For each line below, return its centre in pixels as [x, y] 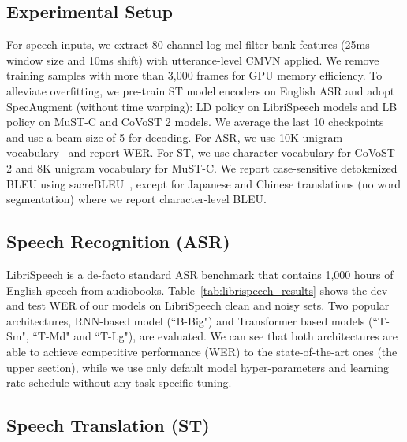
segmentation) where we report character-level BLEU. [136, 199]
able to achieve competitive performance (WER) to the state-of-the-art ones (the [202, 351]
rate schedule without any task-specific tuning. [119, 383]
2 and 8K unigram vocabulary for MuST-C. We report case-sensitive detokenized [202, 167]
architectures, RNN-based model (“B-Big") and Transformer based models [186, 320]
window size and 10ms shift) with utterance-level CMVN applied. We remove [193, 59]
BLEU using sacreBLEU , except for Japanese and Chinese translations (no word [204, 183]
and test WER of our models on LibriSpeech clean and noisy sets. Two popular [198, 305]
